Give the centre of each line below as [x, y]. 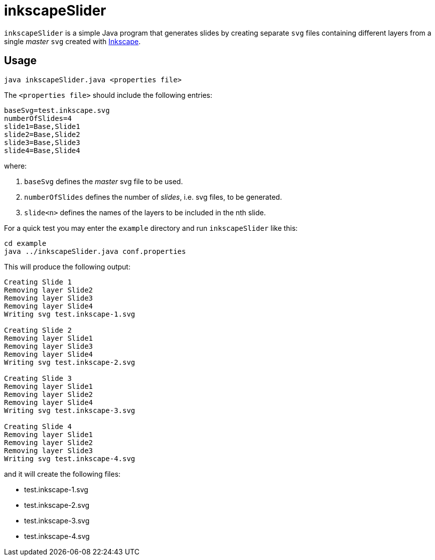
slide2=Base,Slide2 [42, 134]
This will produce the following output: [67, 266]
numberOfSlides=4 [38, 118]
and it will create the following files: [62, 474]
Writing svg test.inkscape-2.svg [70, 362]
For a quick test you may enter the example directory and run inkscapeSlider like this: [151, 228]
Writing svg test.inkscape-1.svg [70, 314]
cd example [25, 243]
